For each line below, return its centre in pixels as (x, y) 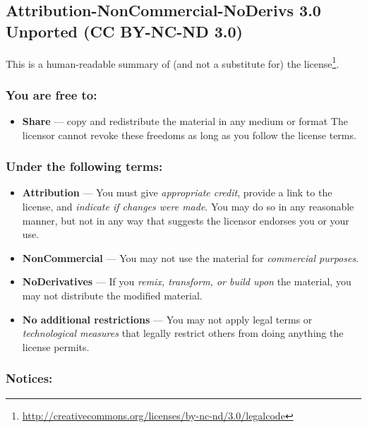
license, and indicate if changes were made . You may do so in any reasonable (188, 207)
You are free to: (52, 94)
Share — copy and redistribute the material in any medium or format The (185, 121)
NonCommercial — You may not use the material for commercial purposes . (191, 257)
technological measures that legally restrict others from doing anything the (183, 333)
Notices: (29, 378)
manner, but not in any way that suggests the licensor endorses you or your (186, 220)
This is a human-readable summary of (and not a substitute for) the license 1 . (173, 62)
